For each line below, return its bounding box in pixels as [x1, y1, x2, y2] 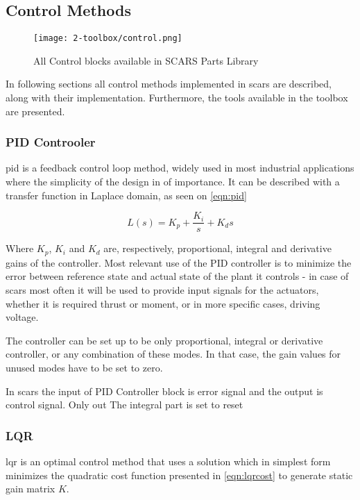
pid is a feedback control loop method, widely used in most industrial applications [6, 160, 354, 175]
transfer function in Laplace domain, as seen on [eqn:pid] [6, 187, 247, 202]
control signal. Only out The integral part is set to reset [6, 397, 243, 412]
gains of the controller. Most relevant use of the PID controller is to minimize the [6, 255, 352, 269]
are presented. [6, 103, 65, 118]
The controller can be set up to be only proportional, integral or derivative [6, 333, 323, 347]
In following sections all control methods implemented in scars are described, [6, 76, 332, 91]
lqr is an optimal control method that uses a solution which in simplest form [6, 453, 331, 468]
